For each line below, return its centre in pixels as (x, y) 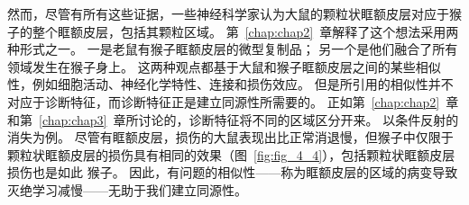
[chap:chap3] (73, 119)
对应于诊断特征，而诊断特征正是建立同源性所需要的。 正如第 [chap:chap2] (224, 101)
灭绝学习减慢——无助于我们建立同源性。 (127, 189)
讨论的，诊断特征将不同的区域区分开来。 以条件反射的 (299, 119)
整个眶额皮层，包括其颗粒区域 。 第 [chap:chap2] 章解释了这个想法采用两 (245, 31)
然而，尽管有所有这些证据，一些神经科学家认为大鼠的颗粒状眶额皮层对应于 (228, 13)
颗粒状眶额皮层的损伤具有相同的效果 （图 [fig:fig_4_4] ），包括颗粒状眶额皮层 (231, 154)
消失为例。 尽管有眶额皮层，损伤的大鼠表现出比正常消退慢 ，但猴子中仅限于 (230, 137)
